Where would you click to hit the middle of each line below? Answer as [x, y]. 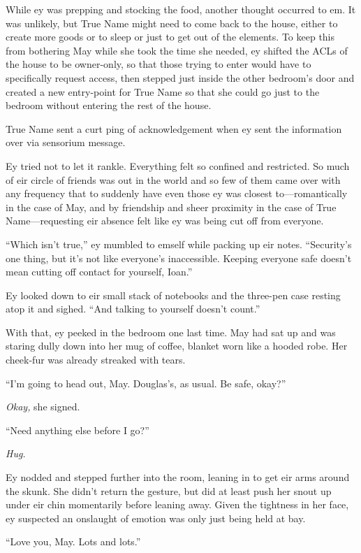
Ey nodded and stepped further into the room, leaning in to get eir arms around [178, 477]
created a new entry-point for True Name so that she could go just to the [163, 91]
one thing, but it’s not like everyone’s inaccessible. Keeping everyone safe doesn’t [179, 258]
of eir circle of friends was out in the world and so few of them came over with [173, 179]
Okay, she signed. [43, 407]
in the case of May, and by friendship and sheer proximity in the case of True [171, 207]
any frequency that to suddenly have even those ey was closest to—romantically [177, 193]
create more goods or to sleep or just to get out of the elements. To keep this [170, 37]
